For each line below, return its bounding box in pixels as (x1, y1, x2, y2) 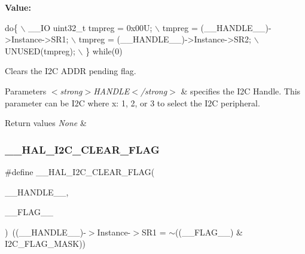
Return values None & (5, 117, 87, 129)
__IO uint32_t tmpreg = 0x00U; (28, 21, 152, 33)
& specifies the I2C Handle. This (181, 84, 301, 97)
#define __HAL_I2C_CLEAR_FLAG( (5, 165, 155, 178)
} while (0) (86, 44, 123, 57)
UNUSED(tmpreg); (5, 44, 75, 57)
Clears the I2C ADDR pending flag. (5, 65, 136, 77)
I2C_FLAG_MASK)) (5, 237, 86, 250)
